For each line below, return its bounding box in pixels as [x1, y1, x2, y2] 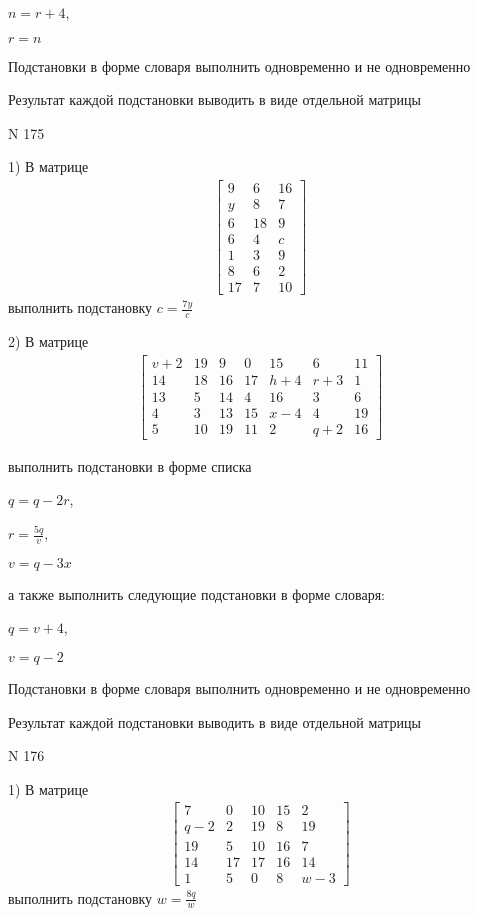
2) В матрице [8, 331, 89, 352]
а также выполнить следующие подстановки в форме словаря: [8, 583, 385, 604]
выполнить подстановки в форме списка [8, 455, 252, 476]
